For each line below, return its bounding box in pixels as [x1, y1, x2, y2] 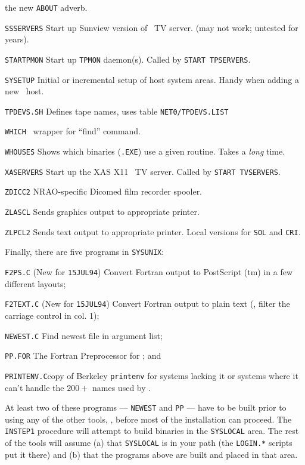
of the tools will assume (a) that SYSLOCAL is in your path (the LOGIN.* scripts [5, 436, 292, 449]
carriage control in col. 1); [5, 309, 99, 321]
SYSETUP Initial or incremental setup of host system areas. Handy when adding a [5, 73, 299, 85]
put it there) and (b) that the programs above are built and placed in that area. [5, 448, 298, 460]
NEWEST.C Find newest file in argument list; [5, 329, 163, 341]
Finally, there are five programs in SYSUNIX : [5, 245, 164, 258]
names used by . [92, 381, 151, 393]
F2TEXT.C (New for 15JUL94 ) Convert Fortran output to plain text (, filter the [5, 297, 290, 310]
